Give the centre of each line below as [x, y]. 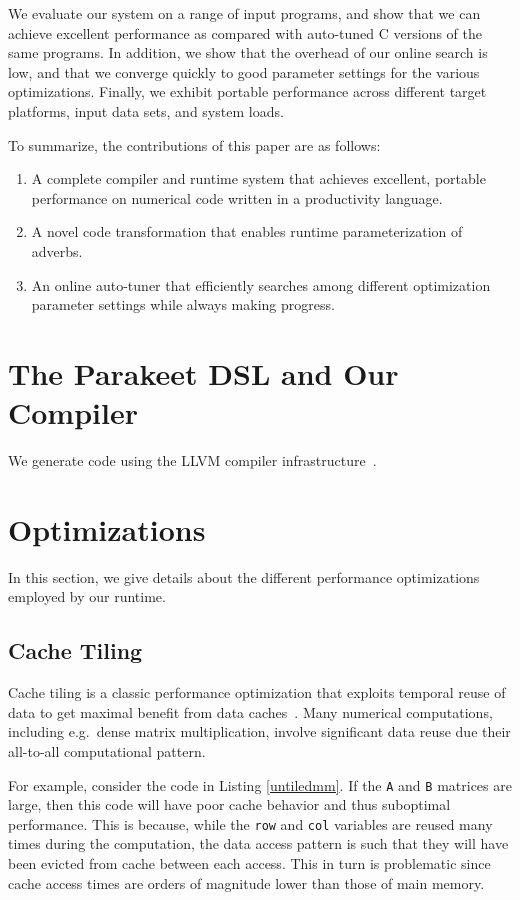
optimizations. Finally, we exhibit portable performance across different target [247, 91]
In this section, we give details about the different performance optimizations [244, 576]
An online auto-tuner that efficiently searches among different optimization [261, 284]
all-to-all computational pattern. [107, 750]
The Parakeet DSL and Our [203, 372]
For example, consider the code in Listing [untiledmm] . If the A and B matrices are [260, 784]
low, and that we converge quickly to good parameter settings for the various [244, 71]
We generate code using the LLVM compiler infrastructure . [192, 460]
